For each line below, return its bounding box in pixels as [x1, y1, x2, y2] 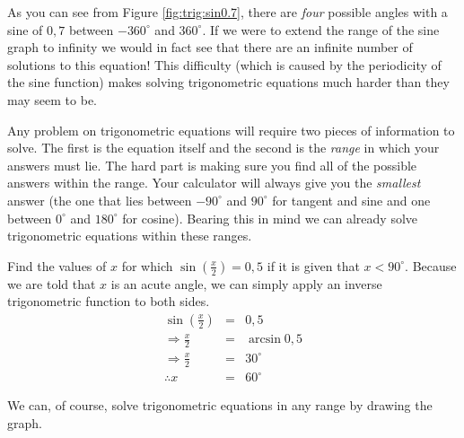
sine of [7, 20, 43, 39]
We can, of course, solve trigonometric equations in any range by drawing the [7, 396, 433, 415]
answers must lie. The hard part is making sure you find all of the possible [7, 155, 417, 174]
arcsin [249, 333, 281, 346]
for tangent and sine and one [272, 190, 431, 209]
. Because [405, 256, 457, 275]
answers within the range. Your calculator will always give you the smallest [7, 173, 421, 192]
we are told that [7, 274, 96, 293]
